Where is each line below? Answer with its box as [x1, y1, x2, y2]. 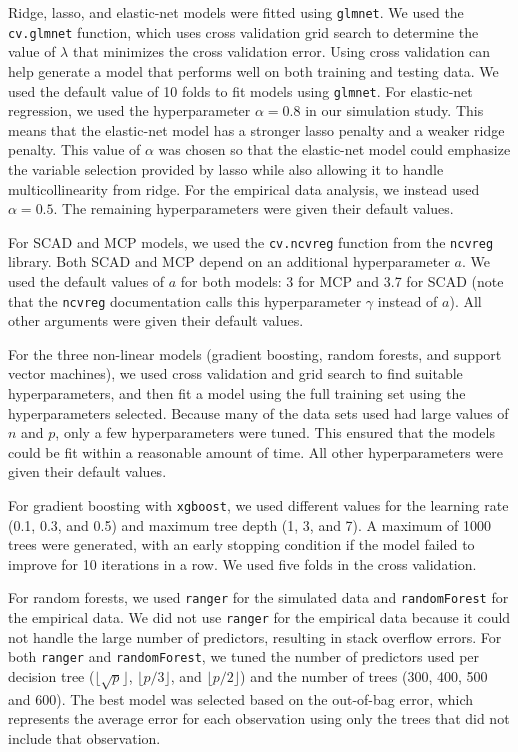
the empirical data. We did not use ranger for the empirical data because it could [8, 607, 511, 628]
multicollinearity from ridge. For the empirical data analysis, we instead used [8, 178, 480, 199]
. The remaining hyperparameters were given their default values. [53, 198, 454, 219]
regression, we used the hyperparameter [8, 100, 251, 121]
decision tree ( [8, 665, 95, 686]
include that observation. [8, 727, 161, 748]
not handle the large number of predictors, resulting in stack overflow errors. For [8, 626, 502, 647]
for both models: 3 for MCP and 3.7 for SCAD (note [180, 270, 504, 291]
